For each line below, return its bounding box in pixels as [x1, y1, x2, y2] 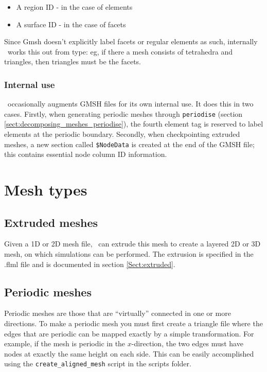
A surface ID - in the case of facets [16, 19, 126, 29]
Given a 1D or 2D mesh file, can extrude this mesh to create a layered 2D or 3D [4, 238, 261, 249]
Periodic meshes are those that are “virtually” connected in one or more [4, 308, 231, 318]
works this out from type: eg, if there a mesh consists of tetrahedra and [7, 46, 233, 57]
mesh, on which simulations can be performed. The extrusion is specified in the [4, 249, 254, 259]
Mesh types [4, 179, 87, 200]
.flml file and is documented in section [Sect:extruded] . [4, 258, 175, 269]
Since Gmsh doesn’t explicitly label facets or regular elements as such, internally [4, 36, 258, 47]
